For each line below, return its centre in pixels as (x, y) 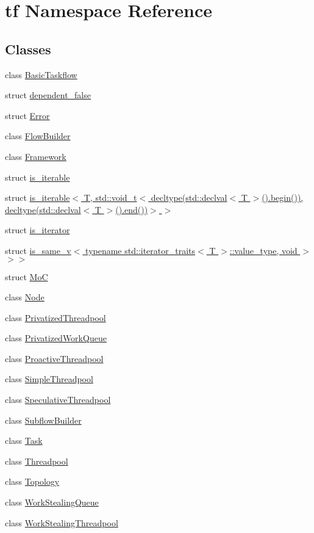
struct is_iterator (37, 230)
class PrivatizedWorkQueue (56, 338)
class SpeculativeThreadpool (58, 400)
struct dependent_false (48, 95)
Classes (28, 49)
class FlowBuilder (38, 136)
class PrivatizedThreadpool (55, 317)
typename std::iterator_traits (141, 250)
